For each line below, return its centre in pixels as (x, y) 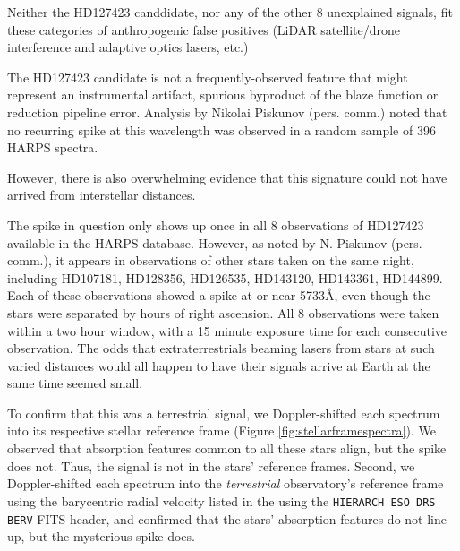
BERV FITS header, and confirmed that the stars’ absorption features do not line (227, 518)
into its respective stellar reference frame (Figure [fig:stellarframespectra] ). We (221, 430)
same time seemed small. (75, 383)
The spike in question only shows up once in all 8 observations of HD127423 (216, 224)
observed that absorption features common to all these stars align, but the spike (227, 448)
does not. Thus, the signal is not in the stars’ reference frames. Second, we (211, 465)
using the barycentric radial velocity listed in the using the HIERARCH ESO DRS (221, 500)
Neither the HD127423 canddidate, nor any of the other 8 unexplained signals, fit (230, 12)
